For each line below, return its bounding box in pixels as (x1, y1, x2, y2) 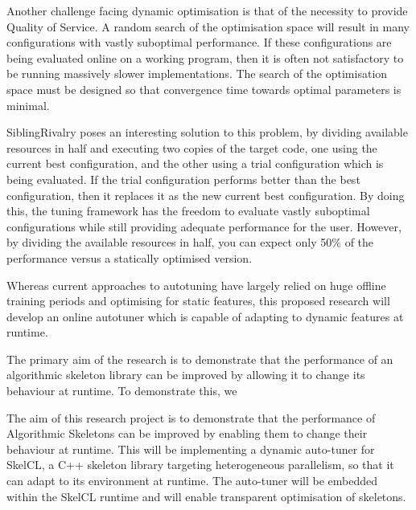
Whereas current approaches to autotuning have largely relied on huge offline (6, 276, 386, 293)
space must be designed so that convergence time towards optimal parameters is (6, 80, 402, 97)
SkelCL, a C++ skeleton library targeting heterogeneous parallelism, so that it (6, 456, 394, 473)
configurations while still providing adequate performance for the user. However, (6, 218, 402, 235)
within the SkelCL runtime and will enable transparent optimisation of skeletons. (6, 488, 406, 504)
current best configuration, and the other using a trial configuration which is (6, 155, 384, 172)
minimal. (6, 96, 50, 113)
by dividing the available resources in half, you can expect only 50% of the (6, 234, 374, 251)
